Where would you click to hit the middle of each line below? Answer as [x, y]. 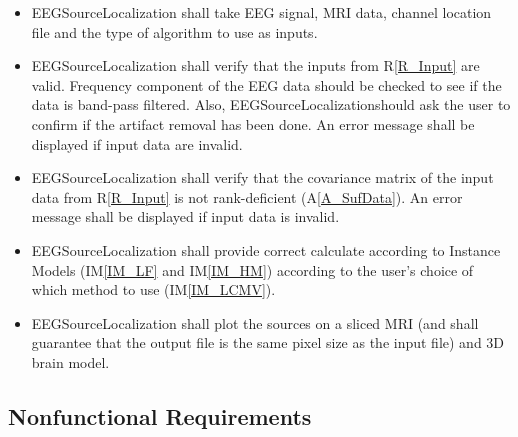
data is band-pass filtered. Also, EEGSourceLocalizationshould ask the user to [271, 104]
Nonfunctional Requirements [160, 415]
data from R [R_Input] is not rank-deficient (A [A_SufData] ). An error [247, 196]
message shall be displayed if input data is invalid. [185, 216]
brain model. [70, 361]
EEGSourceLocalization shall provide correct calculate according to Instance [266, 249]
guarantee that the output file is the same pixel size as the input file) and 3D [268, 342]
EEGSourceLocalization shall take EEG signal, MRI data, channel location [261, 12]
